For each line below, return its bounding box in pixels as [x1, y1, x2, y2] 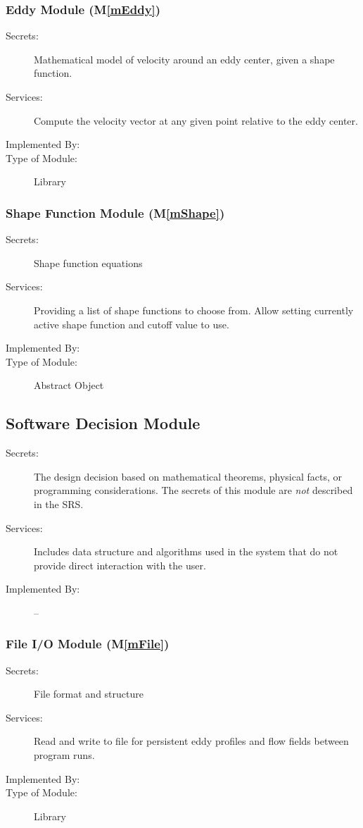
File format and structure [34, 686, 144, 701]
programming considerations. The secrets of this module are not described [34, 483, 353, 498]
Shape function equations [34, 255, 143, 270]
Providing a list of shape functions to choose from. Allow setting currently [34, 302, 354, 317]
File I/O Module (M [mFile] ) [6, 635, 170, 653]
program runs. [34, 748, 95, 762]
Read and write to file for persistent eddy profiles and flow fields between [34, 734, 349, 748]
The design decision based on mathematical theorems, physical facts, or [34, 469, 343, 483]
